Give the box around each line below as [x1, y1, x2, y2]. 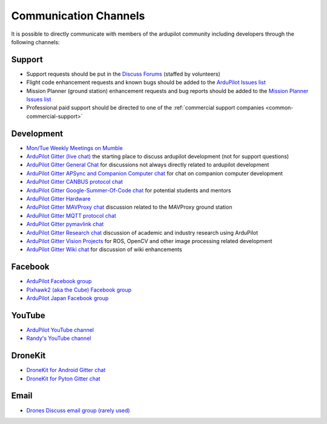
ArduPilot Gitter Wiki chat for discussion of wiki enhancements [26, 246, 182, 253]
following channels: [11, 38, 60, 45]
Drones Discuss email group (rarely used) [26, 406, 130, 414]
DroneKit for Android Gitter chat [26, 367, 106, 374]
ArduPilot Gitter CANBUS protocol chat [26, 178, 124, 186]
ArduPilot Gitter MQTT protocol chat [26, 212, 116, 219]
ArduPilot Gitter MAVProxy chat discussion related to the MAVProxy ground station [26, 203, 233, 211]
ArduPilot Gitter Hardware [26, 195, 91, 203]
